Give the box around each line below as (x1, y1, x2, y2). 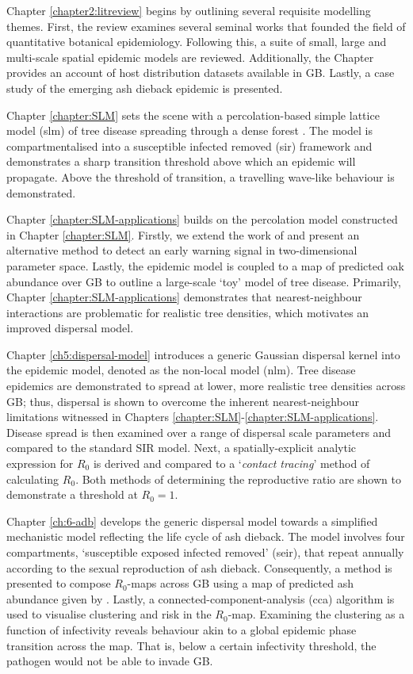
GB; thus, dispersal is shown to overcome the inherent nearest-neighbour (6, 393, 360, 409)
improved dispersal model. (6, 320, 134, 336)
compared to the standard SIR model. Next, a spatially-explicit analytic (6, 439, 357, 456)
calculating (6, 470, 59, 487)
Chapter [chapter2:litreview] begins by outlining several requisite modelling (6, 2, 371, 18)
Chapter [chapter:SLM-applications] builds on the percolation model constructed (6, 211, 398, 228)
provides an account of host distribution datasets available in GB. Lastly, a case (6, 64, 395, 81)
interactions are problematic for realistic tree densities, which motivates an (6, 304, 369, 320)
